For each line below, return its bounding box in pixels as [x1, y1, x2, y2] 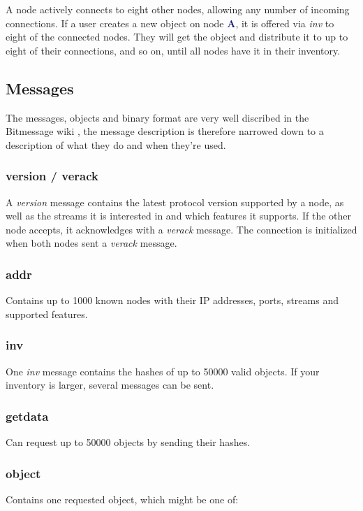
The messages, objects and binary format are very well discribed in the [6, 110, 309, 124]
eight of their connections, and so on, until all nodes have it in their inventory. [6, 43, 341, 57]
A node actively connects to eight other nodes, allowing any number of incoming [6, 2, 350, 16]
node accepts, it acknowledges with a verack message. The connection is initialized [6, 222, 357, 236]
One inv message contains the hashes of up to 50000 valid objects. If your [6, 364, 320, 378]
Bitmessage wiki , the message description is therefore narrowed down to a [6, 124, 324, 138]
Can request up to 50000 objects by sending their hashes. [6, 434, 251, 449]
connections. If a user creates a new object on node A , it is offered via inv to [6, 15, 334, 30]
